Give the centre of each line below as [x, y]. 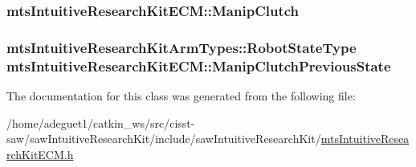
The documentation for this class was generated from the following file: [181, 95]
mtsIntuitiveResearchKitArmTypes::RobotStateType [181, 47]
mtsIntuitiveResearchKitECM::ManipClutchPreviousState [199, 65]
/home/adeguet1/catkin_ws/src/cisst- [101, 122]
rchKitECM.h [40, 154]
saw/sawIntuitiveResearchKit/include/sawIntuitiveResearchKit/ [164, 138]
